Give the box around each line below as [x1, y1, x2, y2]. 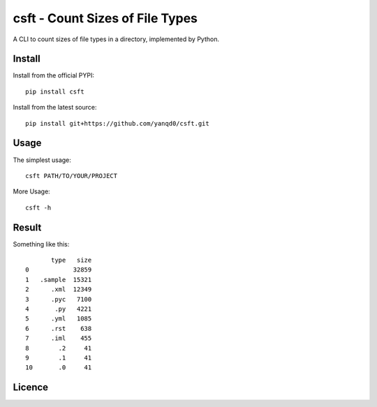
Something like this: [13, 239, 70, 248]
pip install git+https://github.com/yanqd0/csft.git [25, 119, 209, 127]
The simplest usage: [13, 156, 71, 164]
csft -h [25, 203, 52, 212]
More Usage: [13, 187, 50, 195]
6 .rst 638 [25, 325, 92, 332]
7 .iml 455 [25, 334, 92, 342]
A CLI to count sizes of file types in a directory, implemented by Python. [13, 35, 220, 43]
